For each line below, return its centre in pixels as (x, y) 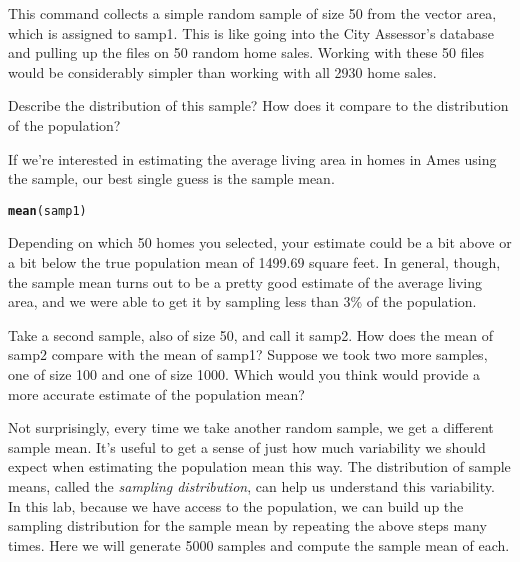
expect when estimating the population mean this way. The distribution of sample (259, 466)
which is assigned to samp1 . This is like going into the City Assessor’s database (251, 32)
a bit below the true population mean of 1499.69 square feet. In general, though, (254, 262)
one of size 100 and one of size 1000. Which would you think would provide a (244, 373)
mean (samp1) (47, 210)
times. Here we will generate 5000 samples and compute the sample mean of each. (259, 544)
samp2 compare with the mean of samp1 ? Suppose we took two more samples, (248, 354)
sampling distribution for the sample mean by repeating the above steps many (247, 525)
